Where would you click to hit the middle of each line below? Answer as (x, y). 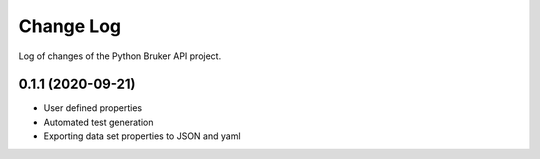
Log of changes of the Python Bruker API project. (120, 56)
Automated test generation (98, 122)
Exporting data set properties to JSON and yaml (142, 136)
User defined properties (93, 108)
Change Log (70, 26)
